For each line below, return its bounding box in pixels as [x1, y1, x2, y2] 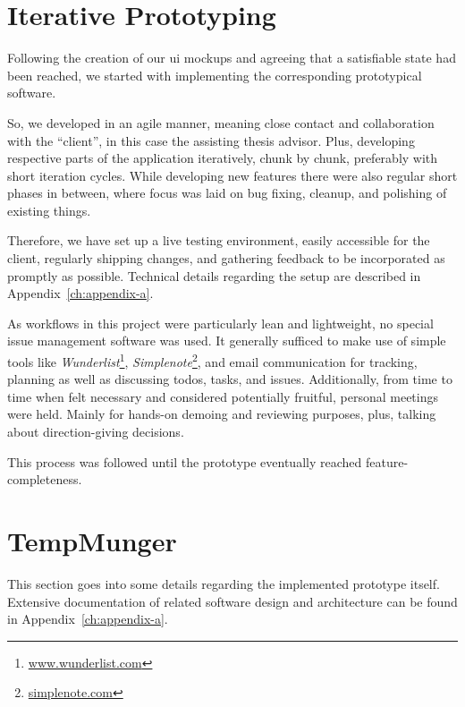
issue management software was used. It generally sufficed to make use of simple [7, 331, 446, 350]
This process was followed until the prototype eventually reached [7, 452, 362, 471]
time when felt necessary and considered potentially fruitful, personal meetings [7, 387, 439, 405]
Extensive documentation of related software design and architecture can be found [7, 592, 458, 610]
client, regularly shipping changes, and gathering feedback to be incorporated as [7, 249, 445, 268]
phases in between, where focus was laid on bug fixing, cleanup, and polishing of [7, 183, 447, 202]
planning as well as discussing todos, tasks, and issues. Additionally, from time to [7, 370, 452, 388]
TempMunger [7, 523, 177, 559]
